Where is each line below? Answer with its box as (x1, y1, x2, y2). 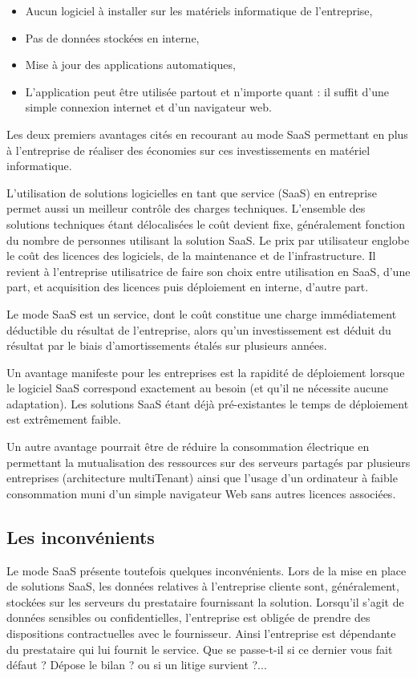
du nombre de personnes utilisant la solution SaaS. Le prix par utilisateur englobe (6, 231, 410, 248)
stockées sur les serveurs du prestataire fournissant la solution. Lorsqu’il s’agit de (6, 593, 404, 610)
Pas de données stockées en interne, (25, 29, 200, 46)
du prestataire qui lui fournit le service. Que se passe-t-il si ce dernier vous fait (6, 640, 393, 657)
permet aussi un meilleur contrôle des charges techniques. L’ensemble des (6, 200, 366, 217)
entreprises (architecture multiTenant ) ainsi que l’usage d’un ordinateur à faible (6, 469, 398, 486)
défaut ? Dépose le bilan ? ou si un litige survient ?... (6, 656, 267, 673)
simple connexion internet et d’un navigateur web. (25, 99, 272, 116)
